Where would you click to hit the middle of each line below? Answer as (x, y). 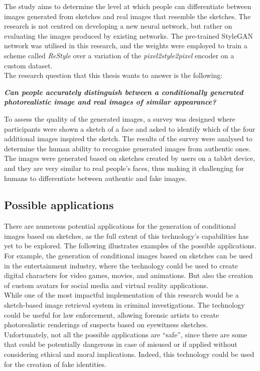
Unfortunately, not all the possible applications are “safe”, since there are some (126, 334)
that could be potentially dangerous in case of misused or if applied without (121, 344)
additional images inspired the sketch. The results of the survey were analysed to (128, 138)
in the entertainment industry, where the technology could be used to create (121, 265)
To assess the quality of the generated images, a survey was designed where (120, 118)
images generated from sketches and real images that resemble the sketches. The (127, 16)
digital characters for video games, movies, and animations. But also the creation (129, 275)
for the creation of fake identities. (55, 364)
